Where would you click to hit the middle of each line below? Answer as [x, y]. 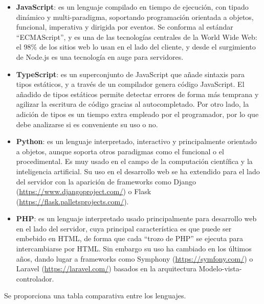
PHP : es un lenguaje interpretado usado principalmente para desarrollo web [136, 218]
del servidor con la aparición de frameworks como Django [106, 181]
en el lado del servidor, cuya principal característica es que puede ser [124, 228]
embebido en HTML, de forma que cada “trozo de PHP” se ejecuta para [130, 238]
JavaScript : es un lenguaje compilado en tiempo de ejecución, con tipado [132, 7]
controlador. [35, 278]
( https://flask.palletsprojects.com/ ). [72, 201]
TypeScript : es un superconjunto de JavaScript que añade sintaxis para [130, 74]
